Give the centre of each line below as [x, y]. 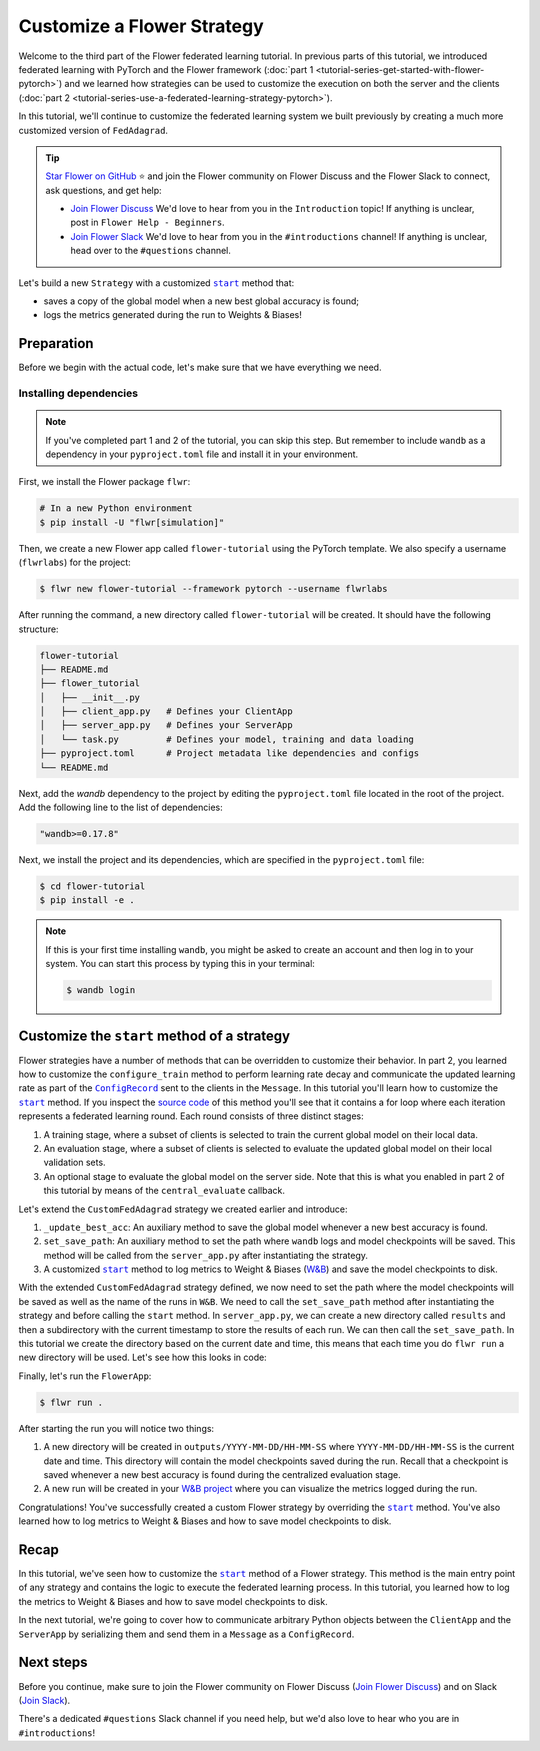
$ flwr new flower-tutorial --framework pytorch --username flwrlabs [213, 589]
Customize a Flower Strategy [141, 26]
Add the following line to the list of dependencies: [121, 807]
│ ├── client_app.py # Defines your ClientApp [166, 711]
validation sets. [74, 1162]
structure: [38, 629]
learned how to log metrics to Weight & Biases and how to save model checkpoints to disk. [205, 1521]
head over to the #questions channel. [151, 251]
